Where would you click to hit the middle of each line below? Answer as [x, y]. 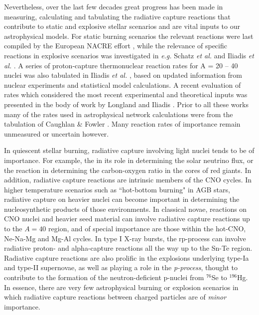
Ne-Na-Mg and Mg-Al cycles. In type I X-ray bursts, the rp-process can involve [125, 238]
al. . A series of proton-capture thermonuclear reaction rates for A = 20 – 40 [121, 65]
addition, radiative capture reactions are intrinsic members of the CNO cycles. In [128, 180]
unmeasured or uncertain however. [57, 133]
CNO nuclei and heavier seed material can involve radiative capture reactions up [127, 219]
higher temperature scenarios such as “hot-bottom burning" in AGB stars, [117, 189]
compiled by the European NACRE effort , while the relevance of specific [116, 46]
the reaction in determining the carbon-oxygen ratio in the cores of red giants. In [128, 170]
